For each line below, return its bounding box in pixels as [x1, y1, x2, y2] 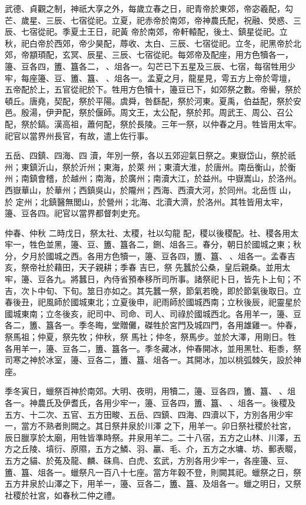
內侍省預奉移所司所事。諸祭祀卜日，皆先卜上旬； [103, 273, 293, 285]
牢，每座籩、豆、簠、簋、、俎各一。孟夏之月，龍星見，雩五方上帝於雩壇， [5, 71, 295, 84]
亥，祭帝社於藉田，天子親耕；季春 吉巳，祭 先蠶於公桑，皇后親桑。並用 [5, 261, 282, 273]
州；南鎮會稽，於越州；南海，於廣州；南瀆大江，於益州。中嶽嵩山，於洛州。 [5, 172, 301, 184]
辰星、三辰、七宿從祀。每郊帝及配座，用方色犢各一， [87, 48, 293, 61]
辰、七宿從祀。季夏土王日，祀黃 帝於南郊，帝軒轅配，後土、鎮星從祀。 [5, 25, 280, 38]
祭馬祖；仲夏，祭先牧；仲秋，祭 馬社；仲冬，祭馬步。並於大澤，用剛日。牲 [5, 331, 296, 343]
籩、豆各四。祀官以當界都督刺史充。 [5, 207, 145, 219]
